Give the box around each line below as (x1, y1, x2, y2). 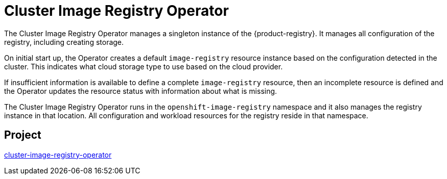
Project (4, 129, 41, 142)
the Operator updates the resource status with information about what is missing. (4, 86, 277, 95)
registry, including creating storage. (4, 37, 124, 46)
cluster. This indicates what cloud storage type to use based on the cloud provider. (4, 62, 283, 71)
